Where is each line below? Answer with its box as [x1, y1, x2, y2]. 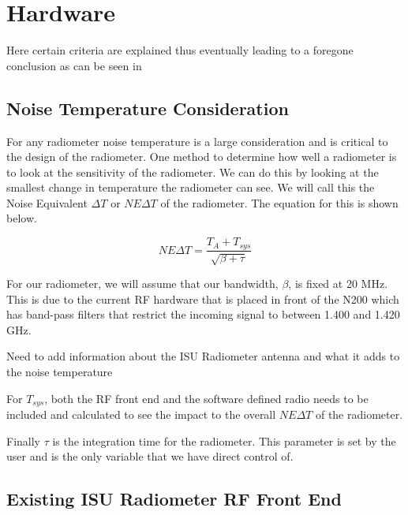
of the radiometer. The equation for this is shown [160, 194, 399, 211]
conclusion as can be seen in [6, 57, 142, 73]
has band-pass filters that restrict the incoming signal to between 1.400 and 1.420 [6, 306, 400, 323]
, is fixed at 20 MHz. [288, 274, 388, 291]
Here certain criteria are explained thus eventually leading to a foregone [6, 42, 354, 58]
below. [6, 210, 37, 226]
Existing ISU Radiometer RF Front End [6, 487, 342, 511]
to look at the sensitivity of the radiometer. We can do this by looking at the [6, 163, 379, 180]
